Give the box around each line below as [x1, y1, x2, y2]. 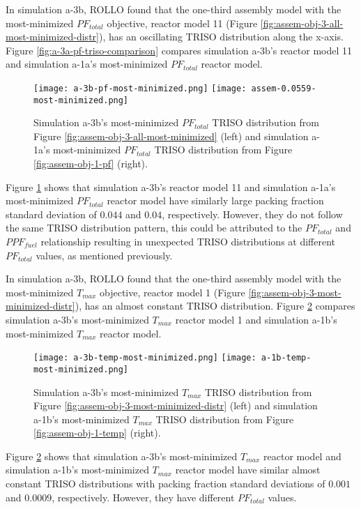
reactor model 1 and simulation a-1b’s [175, 312, 337, 326]
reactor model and [263, 448, 341, 463]
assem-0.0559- [251, 83, 316, 93]
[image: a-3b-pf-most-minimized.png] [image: [33, 83, 247, 93]
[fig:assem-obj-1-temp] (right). [33, 425, 161, 440]
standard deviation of [6, 206, 97, 221]
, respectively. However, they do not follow [162, 206, 343, 221]
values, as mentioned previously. [36, 248, 173, 262]
